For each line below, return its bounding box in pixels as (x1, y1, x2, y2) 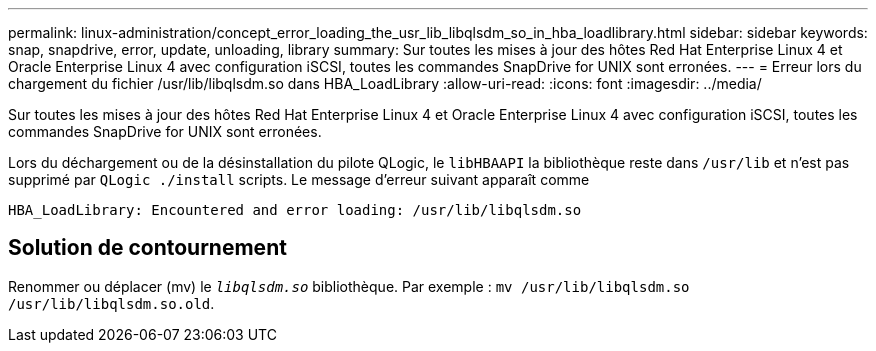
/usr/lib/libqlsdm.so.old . (8, 294, 215, 312)
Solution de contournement (8, 235, 287, 261)
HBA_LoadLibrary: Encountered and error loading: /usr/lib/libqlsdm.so (8, 202, 582, 218)
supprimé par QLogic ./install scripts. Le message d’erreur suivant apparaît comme (8, 171, 590, 188)
